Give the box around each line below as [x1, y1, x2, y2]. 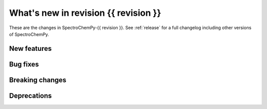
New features [9, 44, 52, 53]
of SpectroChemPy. [9, 31, 49, 37]
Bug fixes [9, 60, 39, 69]
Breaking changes [9, 75, 67, 84]
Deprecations [9, 91, 52, 100]
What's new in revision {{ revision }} [9, 7, 162, 18]
